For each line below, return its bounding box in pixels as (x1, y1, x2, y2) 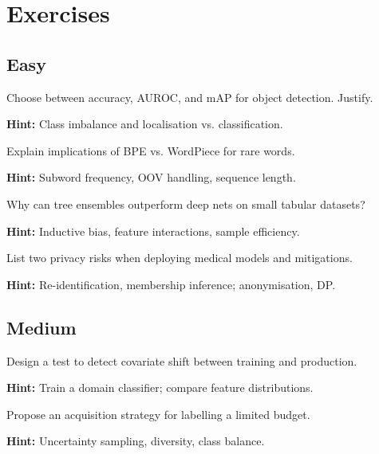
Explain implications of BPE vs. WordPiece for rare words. (6, 142, 295, 159)
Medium (6, 315, 77, 339)
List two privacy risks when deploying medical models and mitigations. (6, 249, 353, 266)
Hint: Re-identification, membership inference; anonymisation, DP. (6, 276, 336, 292)
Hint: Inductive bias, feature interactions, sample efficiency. (6, 222, 300, 239)
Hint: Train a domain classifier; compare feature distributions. (6, 379, 314, 396)
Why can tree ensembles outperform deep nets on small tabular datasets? (6, 195, 365, 212)
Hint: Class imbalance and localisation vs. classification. (6, 115, 283, 132)
